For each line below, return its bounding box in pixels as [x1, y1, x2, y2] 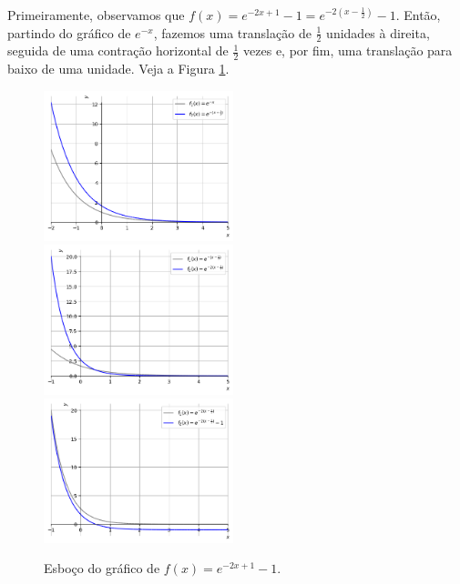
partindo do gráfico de [7, 23, 131, 42]
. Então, [395, 5, 441, 24]
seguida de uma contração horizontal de [7, 41, 229, 60]
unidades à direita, [326, 23, 430, 42]
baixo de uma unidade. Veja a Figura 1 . [7, 59, 230, 78]
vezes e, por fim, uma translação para [243, 41, 453, 60]
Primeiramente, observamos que [7, 5, 185, 24]
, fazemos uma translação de [153, 23, 312, 42]
